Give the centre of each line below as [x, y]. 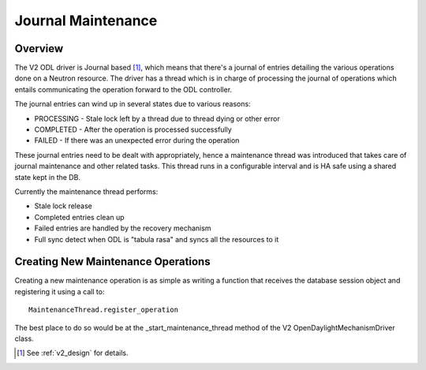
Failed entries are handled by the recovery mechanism [123, 228]
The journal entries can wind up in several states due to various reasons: [133, 104]
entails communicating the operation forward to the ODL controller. [123, 89]
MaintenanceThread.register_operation [104, 310]
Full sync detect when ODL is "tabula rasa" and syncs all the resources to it [157, 239]
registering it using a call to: [60, 291]
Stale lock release [63, 206]
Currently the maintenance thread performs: [86, 191]
